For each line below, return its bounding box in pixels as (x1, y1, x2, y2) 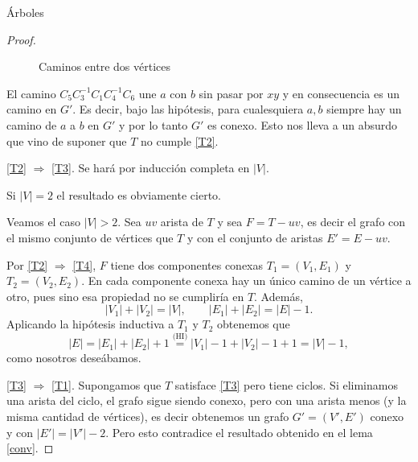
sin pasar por (199, 85, 264, 101)
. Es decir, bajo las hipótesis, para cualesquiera (72, 101, 304, 118)
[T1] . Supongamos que (51, 376, 162, 393)
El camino (6, 85, 56, 101)
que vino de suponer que (6, 132, 127, 149)
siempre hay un (326, 101, 402, 118)
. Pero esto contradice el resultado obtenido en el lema (105, 423, 373, 440)
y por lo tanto (119, 116, 188, 133)
